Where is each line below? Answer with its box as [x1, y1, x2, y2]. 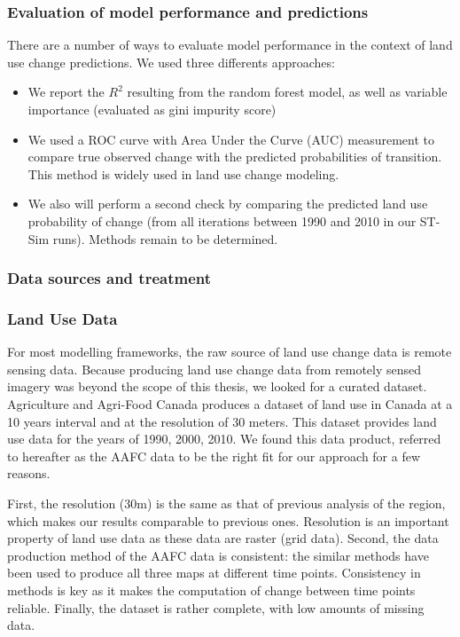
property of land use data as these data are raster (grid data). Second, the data [7, 529, 439, 547]
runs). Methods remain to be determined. [52, 229, 278, 248]
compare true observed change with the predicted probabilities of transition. [27, 147, 442, 166]
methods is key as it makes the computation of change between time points [7, 580, 416, 599]
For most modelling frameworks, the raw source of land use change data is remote [7, 342, 452, 361]
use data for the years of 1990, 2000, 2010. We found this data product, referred [7, 429, 441, 448]
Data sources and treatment [7, 267, 212, 289]
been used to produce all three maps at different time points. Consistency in [7, 563, 421, 582]
